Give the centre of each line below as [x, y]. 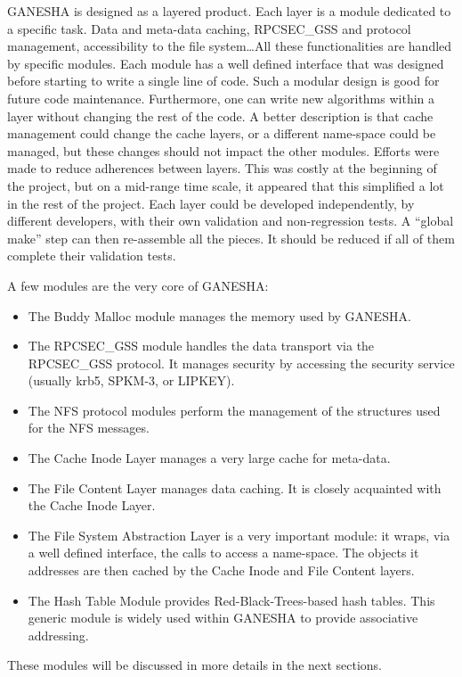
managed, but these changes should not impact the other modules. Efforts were [223, 150]
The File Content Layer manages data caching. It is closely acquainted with [235, 487]
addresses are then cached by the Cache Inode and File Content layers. [221, 570]
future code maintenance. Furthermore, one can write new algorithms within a [221, 98]
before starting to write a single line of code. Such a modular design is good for [223, 81]
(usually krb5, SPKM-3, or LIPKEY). [131, 380]
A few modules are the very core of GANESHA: [138, 285]
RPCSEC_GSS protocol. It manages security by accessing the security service [241, 363]
